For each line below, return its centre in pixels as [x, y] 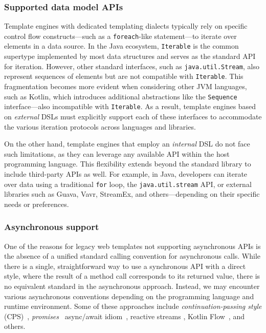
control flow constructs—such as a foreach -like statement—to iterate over [120, 36]
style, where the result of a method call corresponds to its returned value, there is [132, 276]
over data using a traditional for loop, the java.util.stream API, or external [128, 184]
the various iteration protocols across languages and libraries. [100, 126]
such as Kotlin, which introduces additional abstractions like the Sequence [121, 96]
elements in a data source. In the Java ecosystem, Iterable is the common [121, 46]
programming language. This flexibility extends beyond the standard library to [128, 164]
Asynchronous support [52, 227]
